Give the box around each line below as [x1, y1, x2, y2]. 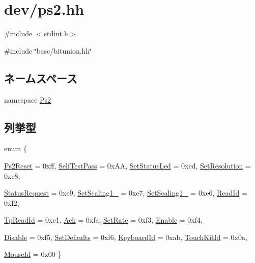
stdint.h [44, 28, 68, 39]
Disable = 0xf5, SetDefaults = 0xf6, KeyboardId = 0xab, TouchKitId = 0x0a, [4, 231, 247, 242]
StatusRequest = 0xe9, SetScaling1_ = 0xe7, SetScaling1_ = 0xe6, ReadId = [4, 187, 247, 198]
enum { [4, 143, 27, 154]
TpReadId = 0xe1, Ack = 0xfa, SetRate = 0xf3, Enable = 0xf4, [4, 214, 203, 225]
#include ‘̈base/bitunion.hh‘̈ [4, 45, 92, 56]
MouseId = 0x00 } [4, 249, 62, 259]
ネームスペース [4, 70, 77, 86]
